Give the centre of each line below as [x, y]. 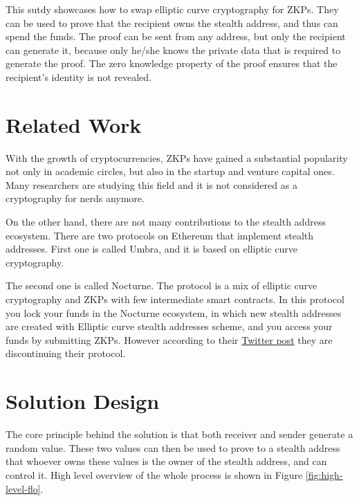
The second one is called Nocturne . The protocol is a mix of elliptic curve [162, 285]
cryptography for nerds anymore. [75, 198]
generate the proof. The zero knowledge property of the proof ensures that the [172, 63]
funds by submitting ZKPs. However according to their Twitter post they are [169, 339]
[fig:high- [324, 474]
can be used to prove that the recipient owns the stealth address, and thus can [172, 22]
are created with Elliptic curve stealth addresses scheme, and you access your [169, 326]
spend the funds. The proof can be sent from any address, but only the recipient [176, 36]
